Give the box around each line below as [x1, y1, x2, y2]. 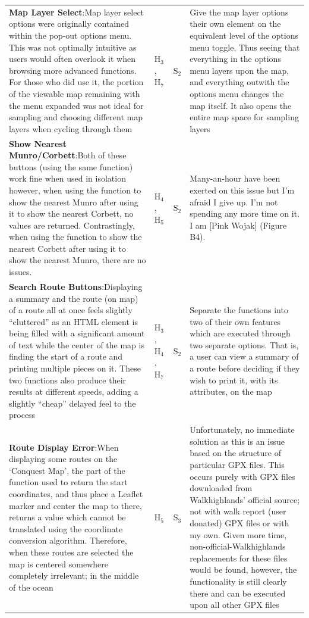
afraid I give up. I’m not [190, 195, 278, 208]
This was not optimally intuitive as [9, 40, 137, 53]
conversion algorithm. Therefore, [9, 534, 127, 547]
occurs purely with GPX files [190, 470, 295, 482]
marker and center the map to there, [9, 499, 142, 511]
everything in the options [190, 52, 281, 65]
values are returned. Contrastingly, [9, 219, 135, 231]
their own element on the [190, 17, 281, 30]
